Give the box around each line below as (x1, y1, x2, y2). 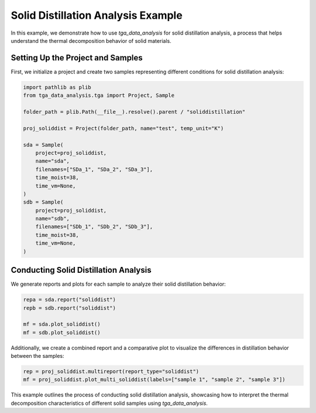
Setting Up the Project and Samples (11, 53, 143, 63)
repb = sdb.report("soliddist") (23, 304, 116, 311)
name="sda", (35, 158, 70, 164)
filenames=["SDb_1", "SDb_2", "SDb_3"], (35, 224, 153, 230)
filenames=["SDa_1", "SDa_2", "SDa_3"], (35, 166, 153, 172)
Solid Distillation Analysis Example (11, 9, 183, 22)
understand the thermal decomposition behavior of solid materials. (11, 37, 172, 44)
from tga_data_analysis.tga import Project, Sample (23, 92, 175, 99)
